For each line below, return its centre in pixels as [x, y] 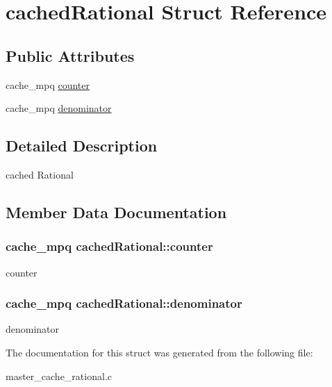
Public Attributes [70, 55]
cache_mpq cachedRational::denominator [124, 303]
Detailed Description [82, 146]
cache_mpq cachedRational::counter [109, 246]
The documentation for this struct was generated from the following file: [159, 352]
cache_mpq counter [48, 84]
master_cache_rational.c [59, 376]
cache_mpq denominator [59, 108]
